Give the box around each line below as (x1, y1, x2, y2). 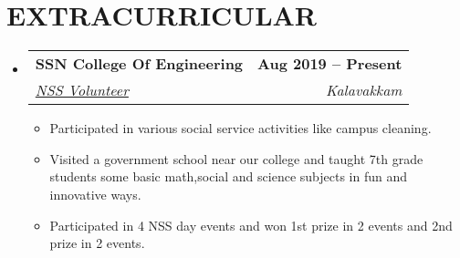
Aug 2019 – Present (257, 53, 402, 75)
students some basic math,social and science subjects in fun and (49, 167, 408, 186)
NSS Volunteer (35, 79, 129, 101)
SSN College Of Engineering (35, 53, 244, 75)
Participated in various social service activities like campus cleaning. (49, 119, 432, 138)
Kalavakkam (325, 79, 402, 101)
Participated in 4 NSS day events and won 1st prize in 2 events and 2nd (49, 215, 453, 234)
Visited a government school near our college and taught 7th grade (49, 149, 423, 168)
